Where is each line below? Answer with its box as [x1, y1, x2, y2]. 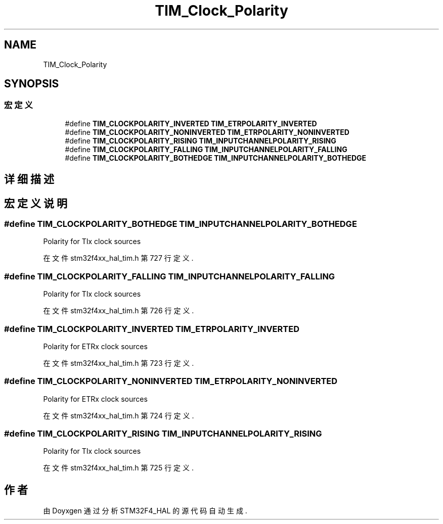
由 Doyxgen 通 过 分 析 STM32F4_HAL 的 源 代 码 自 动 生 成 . [43, 506, 247, 515]
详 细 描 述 [4, 173, 54, 186]
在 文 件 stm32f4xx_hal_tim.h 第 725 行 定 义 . [43, 463, 194, 472]
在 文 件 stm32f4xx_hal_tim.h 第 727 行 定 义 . [43, 254, 194, 263]
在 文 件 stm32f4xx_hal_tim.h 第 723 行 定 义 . [43, 358, 194, 367]
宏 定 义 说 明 [4, 197, 67, 210]
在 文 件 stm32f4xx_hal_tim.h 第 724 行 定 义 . [43, 411, 194, 420]
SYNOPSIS [4, 77, 59, 90]
